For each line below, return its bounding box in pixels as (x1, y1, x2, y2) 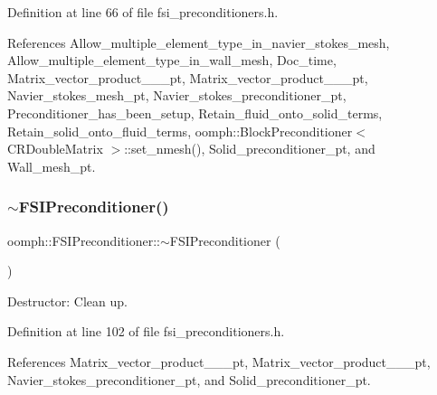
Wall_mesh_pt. (7, 156, 96, 175)
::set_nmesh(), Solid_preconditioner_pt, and (124, 139, 375, 158)
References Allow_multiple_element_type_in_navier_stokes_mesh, (7, 33, 390, 52)
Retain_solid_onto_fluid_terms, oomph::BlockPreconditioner (7, 121, 353, 140)
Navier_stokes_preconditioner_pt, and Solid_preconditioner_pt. (7, 370, 371, 389)
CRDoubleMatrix (7, 139, 103, 158)
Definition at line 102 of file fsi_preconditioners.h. (7, 322, 285, 341)
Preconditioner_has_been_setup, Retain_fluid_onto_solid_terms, (7, 103, 383, 122)
